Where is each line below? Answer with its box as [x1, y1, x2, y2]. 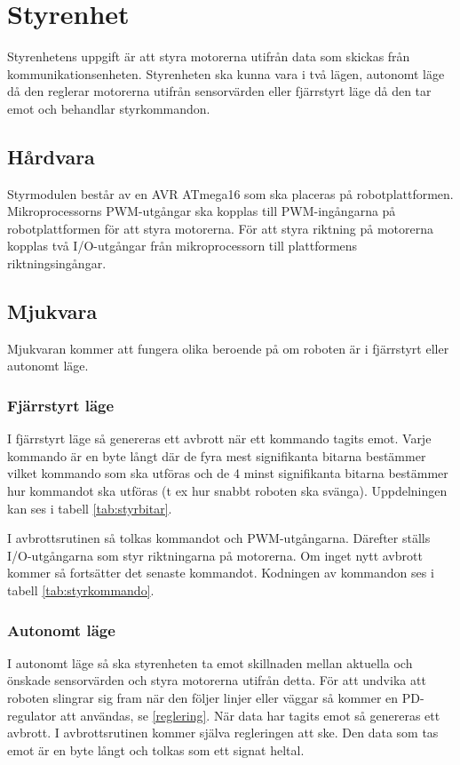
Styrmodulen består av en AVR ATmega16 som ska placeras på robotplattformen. [7, 184, 454, 203]
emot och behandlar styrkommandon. [7, 99, 210, 117]
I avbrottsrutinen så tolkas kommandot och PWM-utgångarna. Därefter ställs [7, 529, 431, 547]
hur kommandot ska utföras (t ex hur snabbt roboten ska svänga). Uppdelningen [7, 482, 448, 500]
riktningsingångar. [7, 254, 107, 273]
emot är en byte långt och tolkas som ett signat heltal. [7, 740, 305, 759]
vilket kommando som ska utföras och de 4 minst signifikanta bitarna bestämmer [7, 464, 448, 482]
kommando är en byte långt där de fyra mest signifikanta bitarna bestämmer [7, 446, 426, 465]
